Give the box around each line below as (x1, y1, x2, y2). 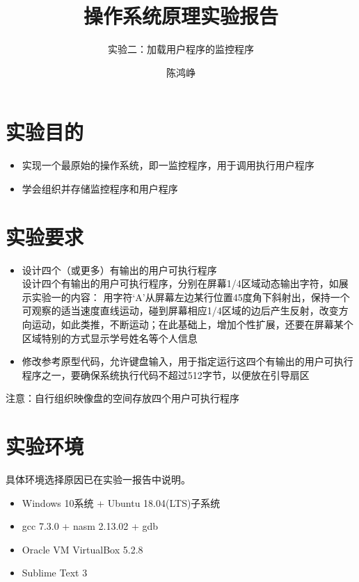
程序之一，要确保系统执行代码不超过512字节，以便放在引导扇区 (22, 367, 310, 382)
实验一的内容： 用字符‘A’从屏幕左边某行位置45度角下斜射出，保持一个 (31, 289, 350, 304)
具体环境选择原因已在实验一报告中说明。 (6, 472, 191, 487)
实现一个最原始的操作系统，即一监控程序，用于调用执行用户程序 (22, 158, 314, 172)
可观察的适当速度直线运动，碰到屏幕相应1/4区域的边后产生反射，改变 (22, 303, 339, 318)
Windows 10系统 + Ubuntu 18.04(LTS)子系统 (22, 495, 221, 510)
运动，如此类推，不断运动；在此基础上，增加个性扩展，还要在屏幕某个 (31, 316, 353, 331)
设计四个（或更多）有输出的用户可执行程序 (22, 262, 217, 277)
